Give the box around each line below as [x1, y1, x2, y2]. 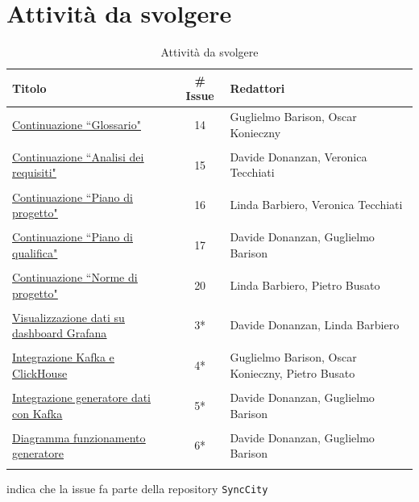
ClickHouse [12, 364, 68, 381]
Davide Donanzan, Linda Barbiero [230, 316, 400, 333]
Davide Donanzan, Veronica [230, 148, 367, 165]
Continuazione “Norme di [12, 268, 138, 285]
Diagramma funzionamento [12, 429, 146, 446]
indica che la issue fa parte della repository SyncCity [6, 479, 268, 496]
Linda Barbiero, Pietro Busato [230, 276, 380, 293]
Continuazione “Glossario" [12, 115, 141, 132]
